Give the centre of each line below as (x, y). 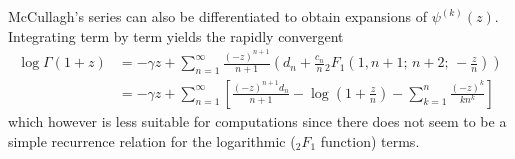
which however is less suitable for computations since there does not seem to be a (257, 120)
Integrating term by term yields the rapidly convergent (176, 35)
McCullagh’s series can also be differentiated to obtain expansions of (217, 16)
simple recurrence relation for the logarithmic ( (152, 140)
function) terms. (370, 140)
